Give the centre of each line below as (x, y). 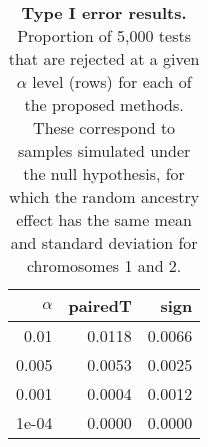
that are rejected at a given (104, 58)
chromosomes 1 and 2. (104, 265)
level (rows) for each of (112, 81)
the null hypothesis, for (104, 173)
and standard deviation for (104, 242)
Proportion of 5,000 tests (104, 35)
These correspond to (104, 127)
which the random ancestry (104, 196)
